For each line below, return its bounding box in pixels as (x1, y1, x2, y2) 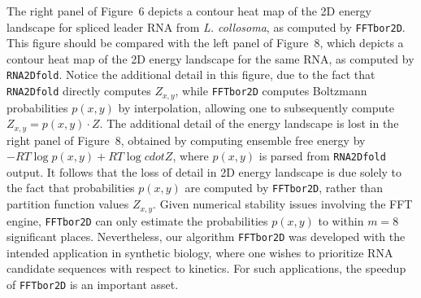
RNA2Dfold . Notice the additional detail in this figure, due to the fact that (7, 66, 375, 83)
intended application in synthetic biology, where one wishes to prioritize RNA (7, 243, 393, 261)
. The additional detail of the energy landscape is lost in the (99, 115, 399, 132)
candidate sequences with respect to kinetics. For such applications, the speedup (7, 260, 406, 277)
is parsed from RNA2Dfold (258, 147, 386, 164)
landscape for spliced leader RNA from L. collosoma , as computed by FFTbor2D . (7, 18, 406, 35)
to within (318, 212, 364, 229)
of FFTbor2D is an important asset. (7, 276, 179, 293)
